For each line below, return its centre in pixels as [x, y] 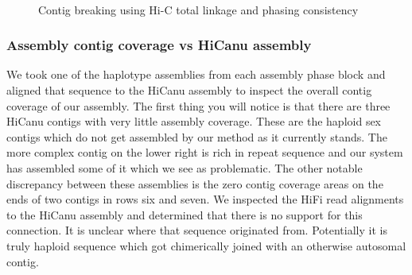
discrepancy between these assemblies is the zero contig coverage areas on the [195, 183]
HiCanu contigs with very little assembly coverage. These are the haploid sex [194, 121]
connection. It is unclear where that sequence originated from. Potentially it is [197, 230]
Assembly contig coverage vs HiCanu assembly [159, 45]
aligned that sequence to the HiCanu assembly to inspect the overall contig [189, 90]
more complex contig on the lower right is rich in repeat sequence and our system [205, 152]
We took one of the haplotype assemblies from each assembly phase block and [196, 74]
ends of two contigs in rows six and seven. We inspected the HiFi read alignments [205, 199]
